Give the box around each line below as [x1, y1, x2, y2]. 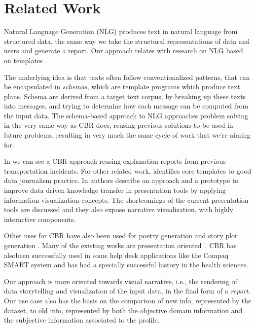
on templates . [4, 55, 47, 65]
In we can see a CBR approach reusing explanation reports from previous [4, 156, 226, 166]
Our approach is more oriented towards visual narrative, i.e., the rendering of [4, 276, 237, 286]
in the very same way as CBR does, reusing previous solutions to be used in [4, 120, 233, 130]
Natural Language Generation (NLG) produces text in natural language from [4, 26, 238, 36]
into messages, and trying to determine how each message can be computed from [4, 101, 249, 111]
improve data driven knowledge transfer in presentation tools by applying [4, 185, 226, 195]
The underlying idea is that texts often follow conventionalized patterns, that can [4, 72, 250, 82]
